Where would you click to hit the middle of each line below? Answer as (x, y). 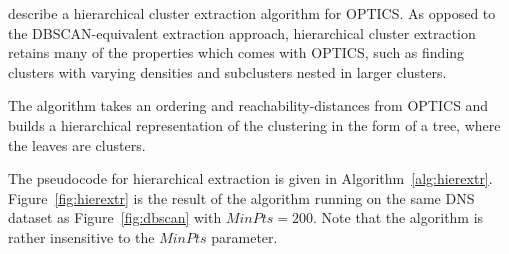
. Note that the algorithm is (398, 217)
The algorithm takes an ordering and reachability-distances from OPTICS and (248, 105)
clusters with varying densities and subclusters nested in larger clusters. (227, 71)
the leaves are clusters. (77, 144)
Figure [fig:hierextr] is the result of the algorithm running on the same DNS (241, 197)
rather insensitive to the (81, 236)
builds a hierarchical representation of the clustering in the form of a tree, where (254, 124)
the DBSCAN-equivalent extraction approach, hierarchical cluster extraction (242, 32)
